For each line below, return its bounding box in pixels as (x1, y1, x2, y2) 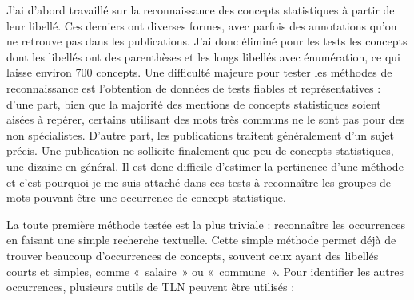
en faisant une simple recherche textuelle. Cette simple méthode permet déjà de (6, 231, 396, 248)
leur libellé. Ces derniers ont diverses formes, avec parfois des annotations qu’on (6, 17, 397, 34)
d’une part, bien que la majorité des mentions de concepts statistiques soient (6, 95, 381, 112)
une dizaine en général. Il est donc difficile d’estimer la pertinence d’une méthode (6, 157, 404, 174)
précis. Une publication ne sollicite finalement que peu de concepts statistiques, (6, 142, 394, 159)
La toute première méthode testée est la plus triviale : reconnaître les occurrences (6, 215, 405, 232)
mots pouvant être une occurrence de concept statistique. (6, 189, 286, 206)
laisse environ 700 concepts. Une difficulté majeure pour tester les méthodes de (6, 64, 392, 81)
